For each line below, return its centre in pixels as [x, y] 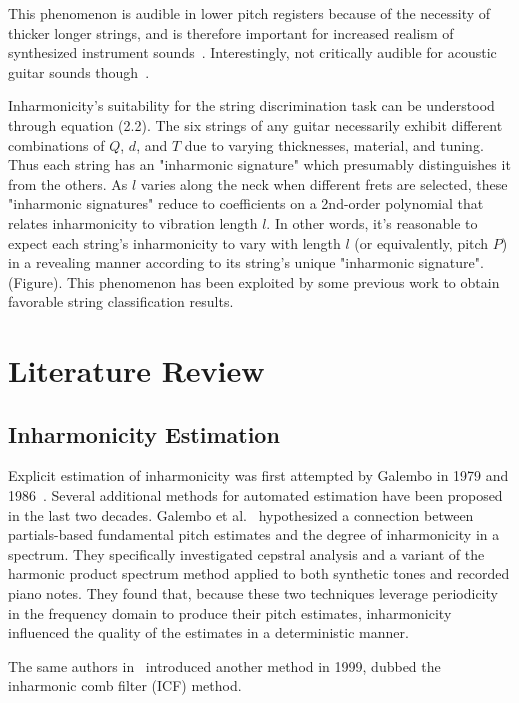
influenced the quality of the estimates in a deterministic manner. [208, 632]
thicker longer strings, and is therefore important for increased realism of [231, 32]
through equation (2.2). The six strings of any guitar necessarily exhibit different [255, 124]
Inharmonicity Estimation [144, 433]
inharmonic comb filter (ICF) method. [125, 685]
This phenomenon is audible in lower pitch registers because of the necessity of [249, 13]
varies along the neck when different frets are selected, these [324, 183]
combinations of [56, 144]
